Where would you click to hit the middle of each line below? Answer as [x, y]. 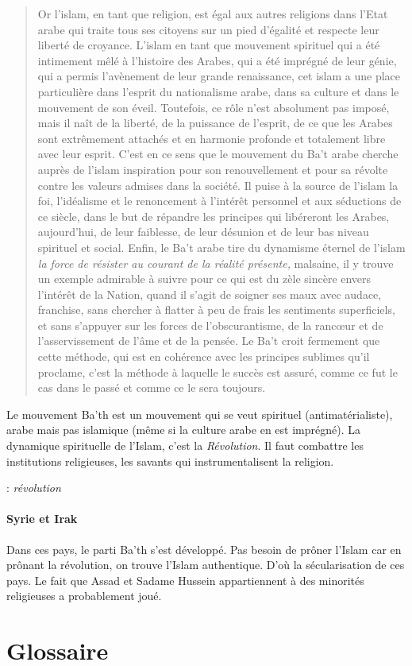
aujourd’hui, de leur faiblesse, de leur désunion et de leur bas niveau [203, 232]
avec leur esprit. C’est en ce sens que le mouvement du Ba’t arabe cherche [218, 154]
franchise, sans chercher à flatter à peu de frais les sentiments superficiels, [216, 310]
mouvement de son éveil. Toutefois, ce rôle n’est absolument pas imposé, [214, 107]
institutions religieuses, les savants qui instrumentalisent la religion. [170, 461]
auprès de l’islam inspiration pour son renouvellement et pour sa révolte [213, 169]
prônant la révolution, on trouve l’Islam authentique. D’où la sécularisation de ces [206, 565]
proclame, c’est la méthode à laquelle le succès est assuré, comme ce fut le [218, 372]
